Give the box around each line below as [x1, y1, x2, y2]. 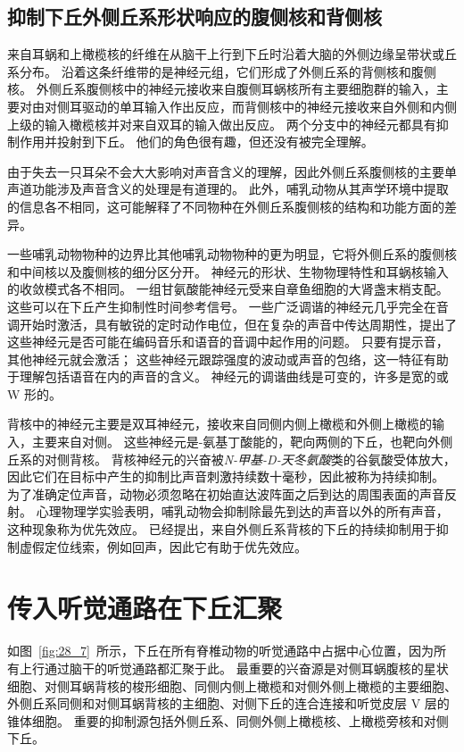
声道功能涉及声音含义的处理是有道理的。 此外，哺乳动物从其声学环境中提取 [7, 180, 449, 198]
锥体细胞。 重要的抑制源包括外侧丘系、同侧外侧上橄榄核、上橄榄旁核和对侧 [7, 711, 449, 730]
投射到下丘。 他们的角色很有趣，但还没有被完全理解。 [56, 132, 374, 151]
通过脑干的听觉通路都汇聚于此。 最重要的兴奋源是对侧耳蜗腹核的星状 [44, 658, 449, 677]
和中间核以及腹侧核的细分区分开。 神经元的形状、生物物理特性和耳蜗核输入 [7, 262, 449, 280]
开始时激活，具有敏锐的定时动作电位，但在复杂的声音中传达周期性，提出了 [19, 314, 457, 333]
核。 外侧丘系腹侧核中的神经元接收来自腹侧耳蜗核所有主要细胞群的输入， [7, 79, 436, 98]
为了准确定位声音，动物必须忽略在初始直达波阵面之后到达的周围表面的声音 [7, 484, 444, 503]
